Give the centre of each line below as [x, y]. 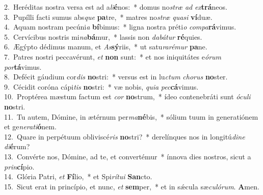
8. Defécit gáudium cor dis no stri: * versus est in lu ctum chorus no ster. [116, 77]
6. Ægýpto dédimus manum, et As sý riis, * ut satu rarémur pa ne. [106, 47]
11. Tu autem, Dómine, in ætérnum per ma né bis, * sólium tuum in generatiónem [131, 116]
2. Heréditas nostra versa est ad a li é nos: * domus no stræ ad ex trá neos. [116, 7]
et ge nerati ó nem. [30, 127]
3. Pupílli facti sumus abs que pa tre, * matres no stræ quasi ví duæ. [108, 17]
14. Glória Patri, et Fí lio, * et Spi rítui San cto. [78, 176]
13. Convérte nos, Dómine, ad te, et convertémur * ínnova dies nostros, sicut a [128, 156]
